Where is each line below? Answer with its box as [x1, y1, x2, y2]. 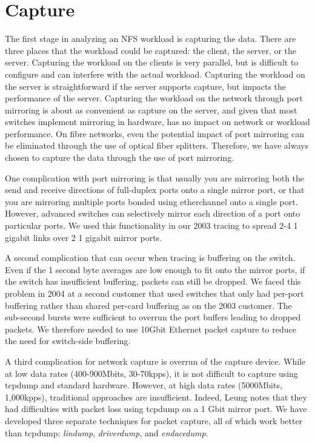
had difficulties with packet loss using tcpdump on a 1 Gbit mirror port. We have [5, 402, 307, 415]
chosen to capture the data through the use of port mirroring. [5, 151, 234, 164]
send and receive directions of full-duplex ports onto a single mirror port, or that [5, 183, 305, 196]
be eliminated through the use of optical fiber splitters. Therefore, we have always [5, 139, 308, 152]
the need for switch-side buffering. [5, 334, 131, 347]
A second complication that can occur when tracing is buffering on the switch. [5, 251, 296, 264]
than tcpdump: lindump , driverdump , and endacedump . [5, 426, 208, 439]
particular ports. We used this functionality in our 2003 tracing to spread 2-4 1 [5, 219, 298, 232]
